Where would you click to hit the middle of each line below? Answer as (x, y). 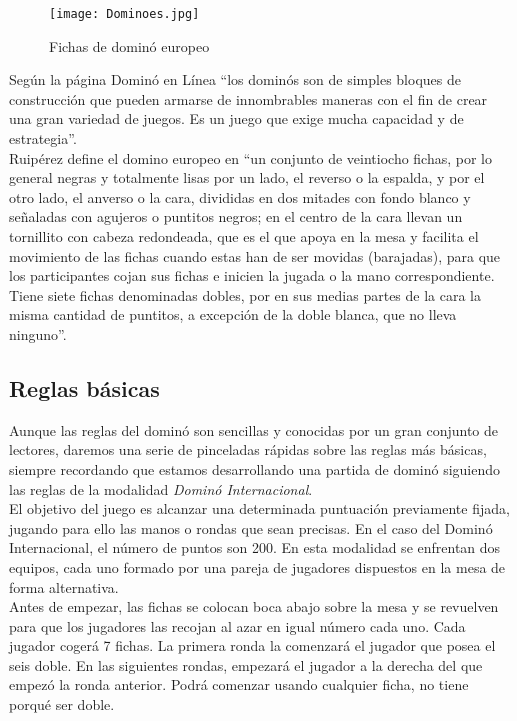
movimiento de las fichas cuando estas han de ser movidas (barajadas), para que (255, 255)
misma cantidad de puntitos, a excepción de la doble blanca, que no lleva (233, 314)
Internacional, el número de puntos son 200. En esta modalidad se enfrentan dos (255, 547)
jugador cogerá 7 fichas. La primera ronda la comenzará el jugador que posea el (252, 645)
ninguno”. (38, 333)
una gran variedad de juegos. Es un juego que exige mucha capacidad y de (236, 118)
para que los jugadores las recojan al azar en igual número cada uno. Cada (237, 625)
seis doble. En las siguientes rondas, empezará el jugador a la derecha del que (246, 664)
